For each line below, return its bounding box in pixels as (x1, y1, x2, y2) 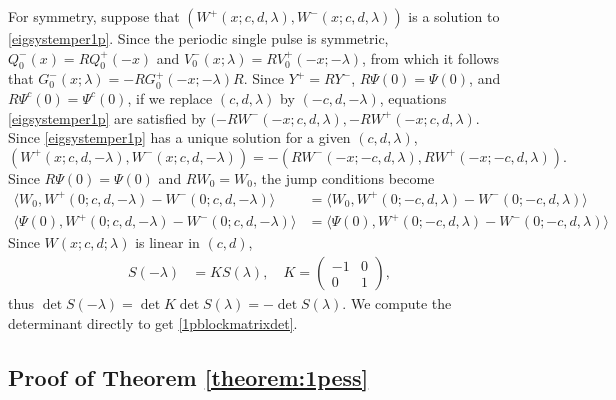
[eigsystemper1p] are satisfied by (8, 107, 206, 128)
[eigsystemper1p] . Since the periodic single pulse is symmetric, (8, 28, 389, 48)
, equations (379, 87, 447, 108)
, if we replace (127, 87, 213, 108)
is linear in (135, 232, 200, 253)
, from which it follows (362, 47, 500, 68)
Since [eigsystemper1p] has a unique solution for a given (8, 127, 351, 148)
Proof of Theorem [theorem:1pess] (8, 361, 369, 392)
